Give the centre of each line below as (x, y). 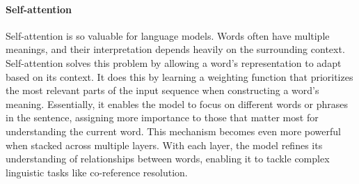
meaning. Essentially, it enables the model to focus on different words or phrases (177, 103)
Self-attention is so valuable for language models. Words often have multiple (168, 35)
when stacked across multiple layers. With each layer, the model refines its (164, 145)
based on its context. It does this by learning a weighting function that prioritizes (179, 76)
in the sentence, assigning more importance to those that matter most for (162, 117)
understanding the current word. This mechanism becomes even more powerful (173, 131)
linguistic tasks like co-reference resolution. (97, 172)
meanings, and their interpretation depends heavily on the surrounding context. (175, 49)
